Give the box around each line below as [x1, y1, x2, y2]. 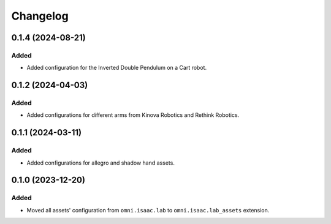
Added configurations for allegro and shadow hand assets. [26, 159, 175, 166]
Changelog [11, 9, 69, 23]
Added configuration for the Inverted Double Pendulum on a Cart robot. [26, 64, 207, 72]
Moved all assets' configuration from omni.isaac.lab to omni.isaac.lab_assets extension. [26, 206, 270, 214]
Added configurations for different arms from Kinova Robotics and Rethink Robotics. [26, 111, 240, 119]
